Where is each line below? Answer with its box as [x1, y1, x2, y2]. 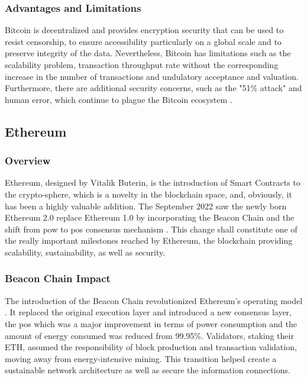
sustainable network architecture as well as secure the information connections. [5, 364, 290, 376]
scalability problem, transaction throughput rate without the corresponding [5, 59, 279, 70]
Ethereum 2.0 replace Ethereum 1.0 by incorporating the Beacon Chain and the [5, 211, 295, 224]
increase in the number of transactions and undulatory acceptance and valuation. [5, 70, 299, 82]
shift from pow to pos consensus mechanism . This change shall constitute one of [5, 222, 298, 235]
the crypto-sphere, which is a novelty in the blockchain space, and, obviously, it [5, 188, 292, 200]
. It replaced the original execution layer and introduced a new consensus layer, [5, 306, 292, 318]
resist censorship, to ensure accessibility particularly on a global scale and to [5, 35, 282, 47]
